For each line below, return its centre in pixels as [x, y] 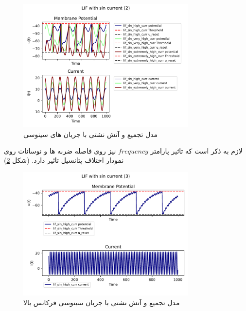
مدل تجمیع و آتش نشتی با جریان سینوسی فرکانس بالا [102, 302]
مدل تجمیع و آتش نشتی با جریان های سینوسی [91, 134]
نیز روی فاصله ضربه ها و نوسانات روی [60, 150]
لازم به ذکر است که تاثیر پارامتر [196, 150]
